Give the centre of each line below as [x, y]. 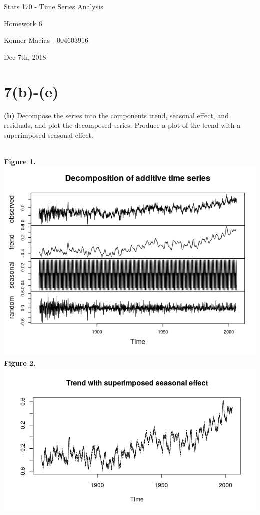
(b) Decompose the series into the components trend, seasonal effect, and [116, 115]
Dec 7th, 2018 [25, 56]
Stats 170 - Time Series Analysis [54, 6]
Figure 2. [20, 363]
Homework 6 [23, 23]
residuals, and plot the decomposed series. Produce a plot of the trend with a [122, 125]
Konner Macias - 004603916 [46, 40]
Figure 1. [20, 161]
